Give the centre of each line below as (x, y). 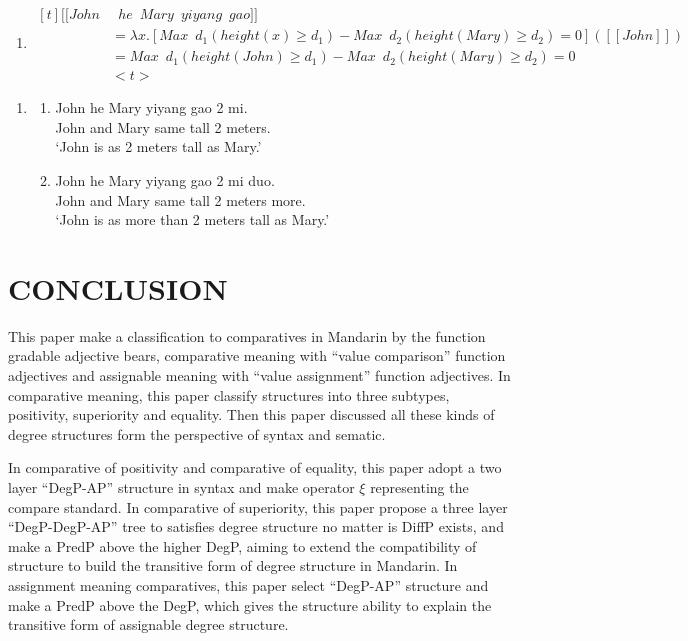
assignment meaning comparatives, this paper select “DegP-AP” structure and (248, 584)
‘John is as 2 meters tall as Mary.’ (158, 146)
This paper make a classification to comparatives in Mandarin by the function (247, 335)
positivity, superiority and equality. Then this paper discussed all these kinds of (251, 414)
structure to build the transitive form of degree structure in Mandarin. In (233, 565)
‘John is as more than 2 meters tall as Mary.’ (192, 219)
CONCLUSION (118, 287)
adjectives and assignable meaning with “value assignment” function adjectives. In (259, 375)
